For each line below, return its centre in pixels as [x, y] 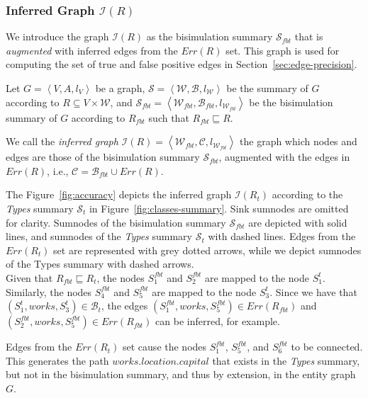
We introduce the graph [57, 36]
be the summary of [267, 88]
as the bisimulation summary [210, 36]
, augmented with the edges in [284, 157]
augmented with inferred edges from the [92, 50]
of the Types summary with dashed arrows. [100, 264]
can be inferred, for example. [218, 321]
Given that [29, 277]
